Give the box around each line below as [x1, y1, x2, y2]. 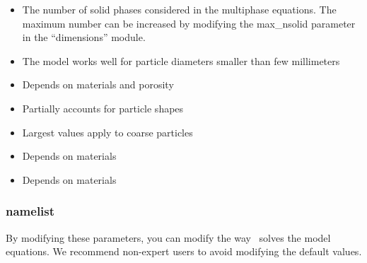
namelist [6, 202, 55, 220]
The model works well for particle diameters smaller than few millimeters [22, 53, 340, 68]
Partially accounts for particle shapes [22, 100, 184, 115]
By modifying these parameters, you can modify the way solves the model [6, 230, 331, 245]
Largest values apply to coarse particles [22, 124, 193, 139]
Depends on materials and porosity [22, 77, 174, 92]
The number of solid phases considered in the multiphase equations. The [22, 2, 337, 16]
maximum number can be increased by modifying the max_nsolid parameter [22, 16, 356, 30]
